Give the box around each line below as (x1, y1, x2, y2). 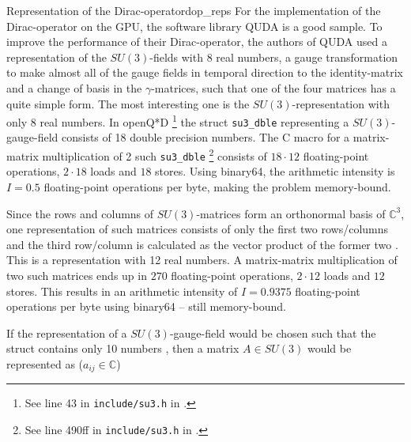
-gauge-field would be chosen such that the (169, 324, 376, 341)
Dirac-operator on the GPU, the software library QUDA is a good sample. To (6, 17, 383, 34)
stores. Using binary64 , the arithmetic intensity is (155, 163, 395, 179)
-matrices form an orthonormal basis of (196, 205, 386, 221)
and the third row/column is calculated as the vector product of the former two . (6, 236, 398, 252)
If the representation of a (6, 324, 127, 341)
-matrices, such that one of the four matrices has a (151, 79, 396, 96)
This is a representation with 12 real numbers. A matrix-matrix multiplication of (6, 251, 398, 268)
